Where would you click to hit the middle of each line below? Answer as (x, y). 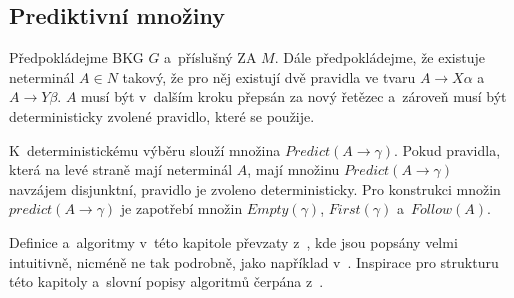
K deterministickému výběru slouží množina (145, 149)
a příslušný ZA (210, 57)
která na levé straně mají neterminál (121, 169)
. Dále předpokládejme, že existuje (379, 57)
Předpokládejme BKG (76, 57)
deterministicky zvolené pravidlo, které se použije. (162, 115)
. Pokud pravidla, (447, 149)
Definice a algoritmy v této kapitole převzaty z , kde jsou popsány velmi (233, 241)
